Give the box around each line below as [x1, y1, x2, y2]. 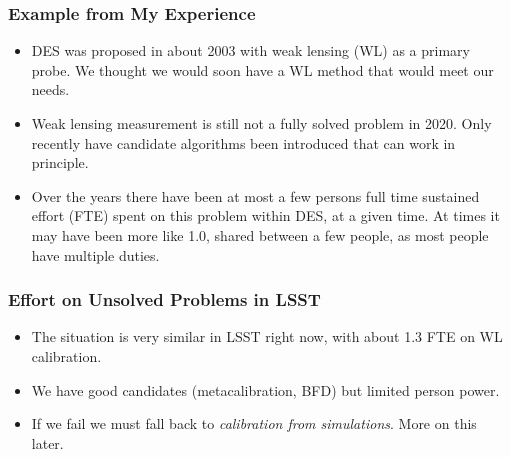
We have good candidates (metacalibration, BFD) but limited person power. [31, 379, 500, 400]
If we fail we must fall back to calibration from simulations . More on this [31, 413, 477, 434]
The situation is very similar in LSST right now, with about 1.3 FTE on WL [31, 326, 503, 347]
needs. [31, 79, 70, 100]
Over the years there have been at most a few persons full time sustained [31, 185, 480, 206]
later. [31, 432, 64, 453]
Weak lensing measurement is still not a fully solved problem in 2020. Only [31, 113, 492, 133]
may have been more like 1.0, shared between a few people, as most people [31, 224, 489, 245]
